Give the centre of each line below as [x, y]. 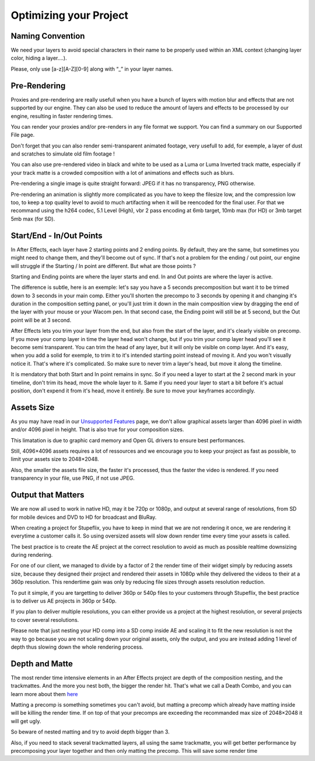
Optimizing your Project [69, 15]
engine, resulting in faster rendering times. [62, 116]
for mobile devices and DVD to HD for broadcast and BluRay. [84, 517]
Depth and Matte [42, 664]
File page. [23, 135]
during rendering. [32, 555]
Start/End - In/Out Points [57, 235]
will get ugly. [26, 721]
